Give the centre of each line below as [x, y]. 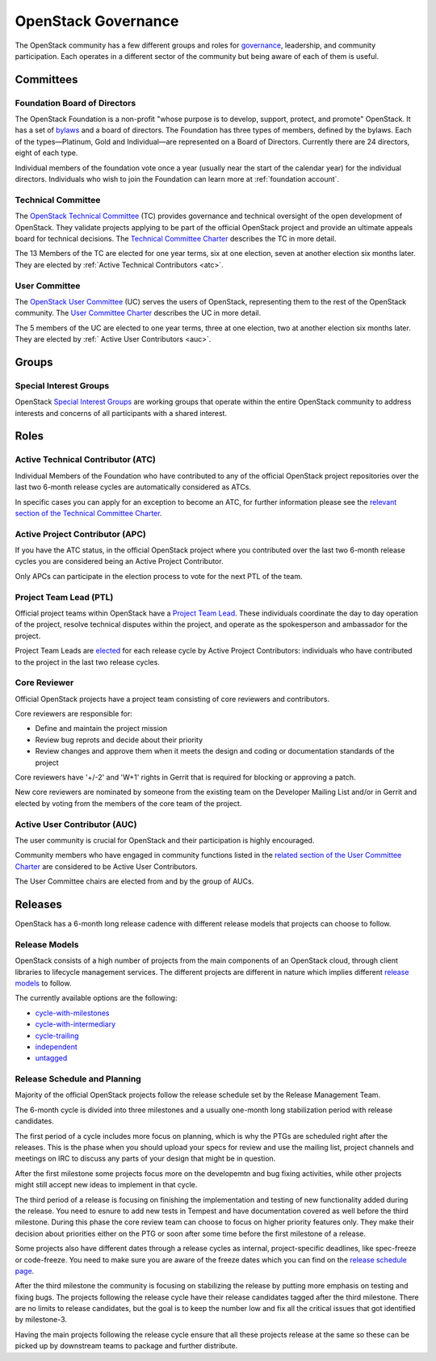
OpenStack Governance [97, 21]
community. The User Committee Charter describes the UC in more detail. [138, 313]
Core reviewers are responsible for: [73, 714]
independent [56, 1047]
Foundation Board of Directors [75, 103]
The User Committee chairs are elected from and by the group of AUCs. [134, 881]
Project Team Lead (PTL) [64, 597]
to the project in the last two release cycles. [88, 662]
